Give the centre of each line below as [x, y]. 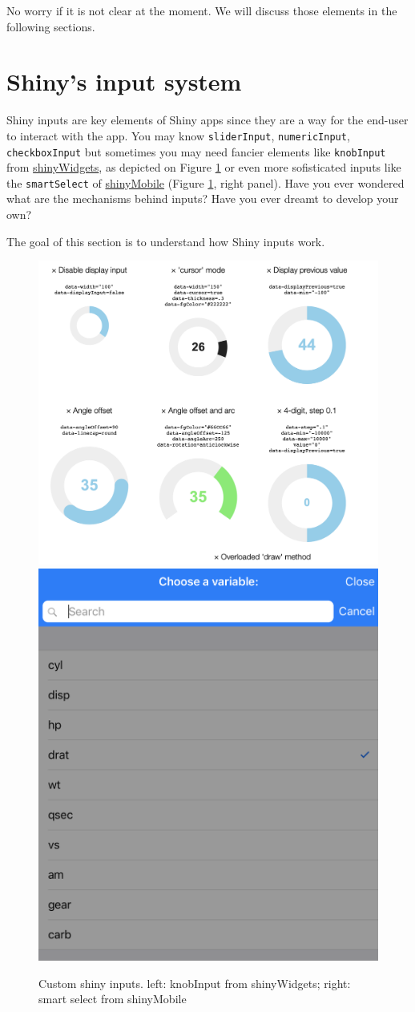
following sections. [51, 26]
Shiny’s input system [124, 81]
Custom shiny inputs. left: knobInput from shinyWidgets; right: [195, 983]
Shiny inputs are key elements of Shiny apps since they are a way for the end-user [207, 120]
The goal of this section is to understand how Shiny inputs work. [166, 241]
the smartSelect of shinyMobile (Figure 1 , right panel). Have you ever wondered [205, 182]
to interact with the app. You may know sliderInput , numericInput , [178, 135]
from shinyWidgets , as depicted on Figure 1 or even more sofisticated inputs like [204, 167]
